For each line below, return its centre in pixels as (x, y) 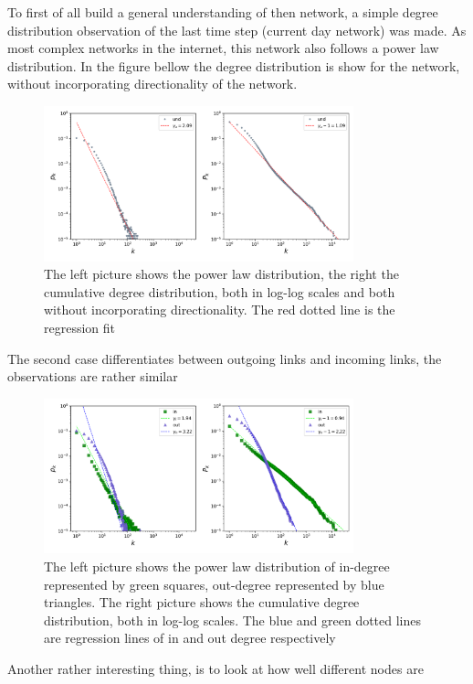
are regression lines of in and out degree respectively (190, 638)
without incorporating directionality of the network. (152, 84)
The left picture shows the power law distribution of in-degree (217, 566)
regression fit (80, 327)
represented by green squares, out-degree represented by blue (214, 584)
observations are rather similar (93, 376)
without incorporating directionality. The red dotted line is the (220, 310)
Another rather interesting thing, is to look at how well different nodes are (215, 668)
